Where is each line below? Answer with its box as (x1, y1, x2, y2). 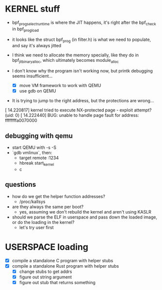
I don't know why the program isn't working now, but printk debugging (12, 68, 153, 74)
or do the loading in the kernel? (12, 219, 75, 225)
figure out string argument (19, 274, 72, 280)
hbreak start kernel (19, 160, 54, 167)
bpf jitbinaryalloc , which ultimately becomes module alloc (12, 57, 119, 64)
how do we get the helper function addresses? (12, 193, 105, 199)
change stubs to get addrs (19, 269, 72, 274)
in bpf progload (12, 26, 39, 33)
